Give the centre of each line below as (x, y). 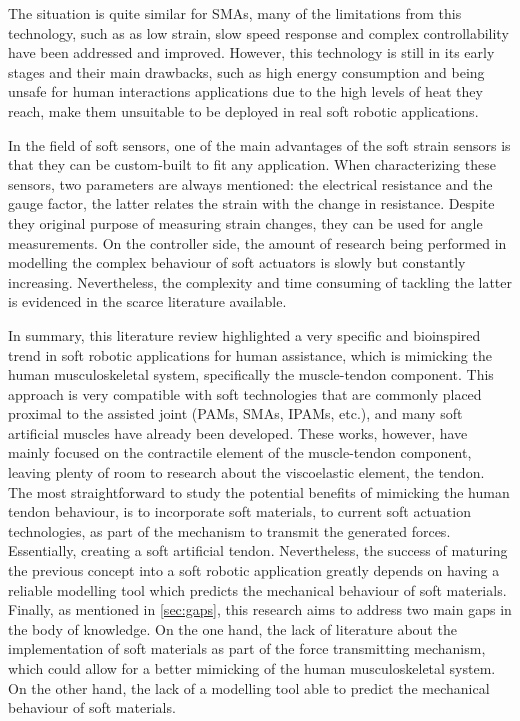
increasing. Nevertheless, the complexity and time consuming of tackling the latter (260, 281)
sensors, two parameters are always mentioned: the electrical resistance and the (250, 183)
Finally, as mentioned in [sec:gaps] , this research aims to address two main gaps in (260, 609)
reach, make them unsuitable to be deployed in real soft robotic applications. (243, 110)
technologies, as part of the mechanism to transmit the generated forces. (229, 530)
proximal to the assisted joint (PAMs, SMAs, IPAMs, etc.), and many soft (235, 413)
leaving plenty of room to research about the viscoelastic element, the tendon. (246, 472)
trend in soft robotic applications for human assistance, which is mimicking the (250, 354)
